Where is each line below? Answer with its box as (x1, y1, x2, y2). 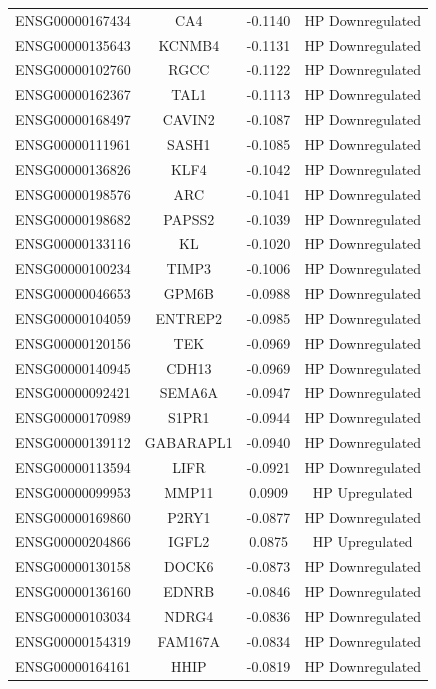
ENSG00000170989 (15, 407, 131, 428)
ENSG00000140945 (15, 357, 131, 378)
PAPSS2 (163, 208, 215, 229)
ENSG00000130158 (15, 556, 131, 577)
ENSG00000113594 (15, 456, 131, 477)
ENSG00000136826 (15, 158, 131, 179)
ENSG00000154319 (15, 630, 131, 651)
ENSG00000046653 (15, 283, 131, 304)
